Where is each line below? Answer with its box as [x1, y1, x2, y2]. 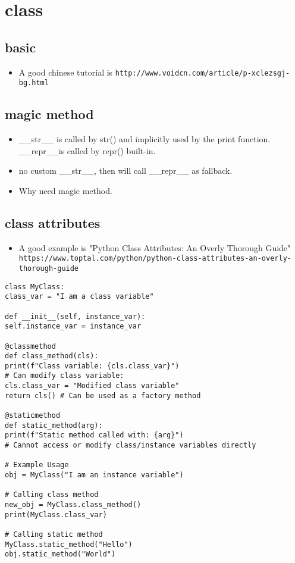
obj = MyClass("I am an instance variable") [5, 471, 184, 480]
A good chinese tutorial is [18, 65, 113, 78]
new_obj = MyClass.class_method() [5, 501, 142, 509]
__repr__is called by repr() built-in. [18, 144, 156, 157]
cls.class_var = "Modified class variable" [5, 381, 180, 390]
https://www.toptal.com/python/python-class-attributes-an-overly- [18, 254, 291, 263]
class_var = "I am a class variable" [5, 292, 154, 301]
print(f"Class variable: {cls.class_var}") [5, 361, 180, 370]
